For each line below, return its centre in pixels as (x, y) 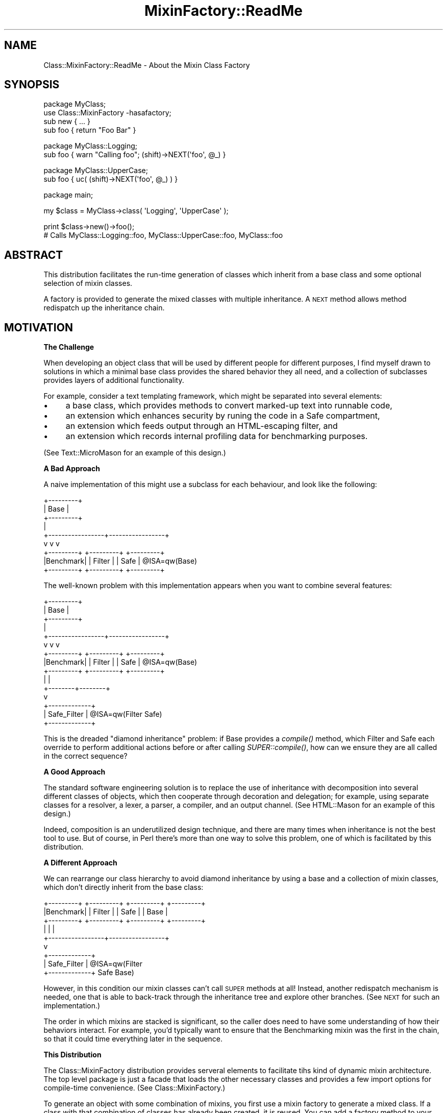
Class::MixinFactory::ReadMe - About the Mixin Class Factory (147, 65)
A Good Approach (74, 772)
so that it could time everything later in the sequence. (133, 1039)
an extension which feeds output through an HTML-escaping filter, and (202, 426)
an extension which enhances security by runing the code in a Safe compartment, (223, 416)
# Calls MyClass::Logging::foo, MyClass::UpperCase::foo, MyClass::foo (163, 235)
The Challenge (69, 347)
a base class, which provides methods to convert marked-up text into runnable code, (229, 406)
